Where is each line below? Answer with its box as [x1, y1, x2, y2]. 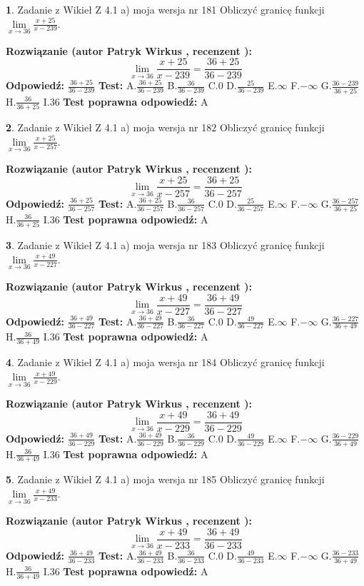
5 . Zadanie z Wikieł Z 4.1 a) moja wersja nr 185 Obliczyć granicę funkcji [6, 472, 325, 487]
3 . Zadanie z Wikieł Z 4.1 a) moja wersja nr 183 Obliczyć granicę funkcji [6, 238, 325, 253]
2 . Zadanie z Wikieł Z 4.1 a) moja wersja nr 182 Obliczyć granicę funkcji [6, 120, 325, 135]
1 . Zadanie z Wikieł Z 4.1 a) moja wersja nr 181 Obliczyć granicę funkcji [6, 2, 325, 16]
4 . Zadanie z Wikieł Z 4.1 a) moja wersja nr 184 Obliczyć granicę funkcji [6, 355, 325, 370]
